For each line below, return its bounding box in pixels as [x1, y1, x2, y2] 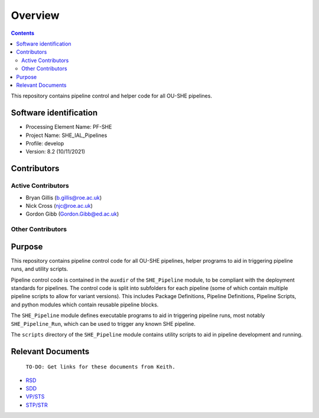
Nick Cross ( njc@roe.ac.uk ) [25, 202, 93, 209]
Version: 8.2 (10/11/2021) [25, 148, 86, 155]
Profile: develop [25, 139, 64, 147]
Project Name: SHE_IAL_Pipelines [25, 132, 108, 139]
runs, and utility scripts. [11, 266, 69, 273]
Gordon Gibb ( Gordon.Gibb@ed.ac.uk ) [25, 210, 119, 218]
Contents [11, 30, 35, 37]
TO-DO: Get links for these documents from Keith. [25, 364, 175, 370]
